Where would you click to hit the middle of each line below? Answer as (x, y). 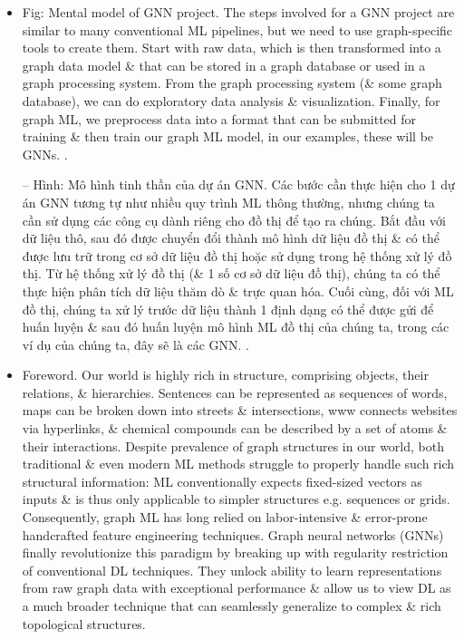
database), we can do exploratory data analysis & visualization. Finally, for (231, 100)
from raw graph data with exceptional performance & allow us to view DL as (237, 588)
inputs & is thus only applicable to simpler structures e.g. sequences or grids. (236, 499)
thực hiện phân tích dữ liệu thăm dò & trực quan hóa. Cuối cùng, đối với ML (238, 290)
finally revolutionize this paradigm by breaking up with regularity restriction (235, 552)
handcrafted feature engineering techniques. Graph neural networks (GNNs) (233, 534)
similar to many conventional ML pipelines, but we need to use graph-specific (237, 29)
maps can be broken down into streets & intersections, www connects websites (240, 410)
